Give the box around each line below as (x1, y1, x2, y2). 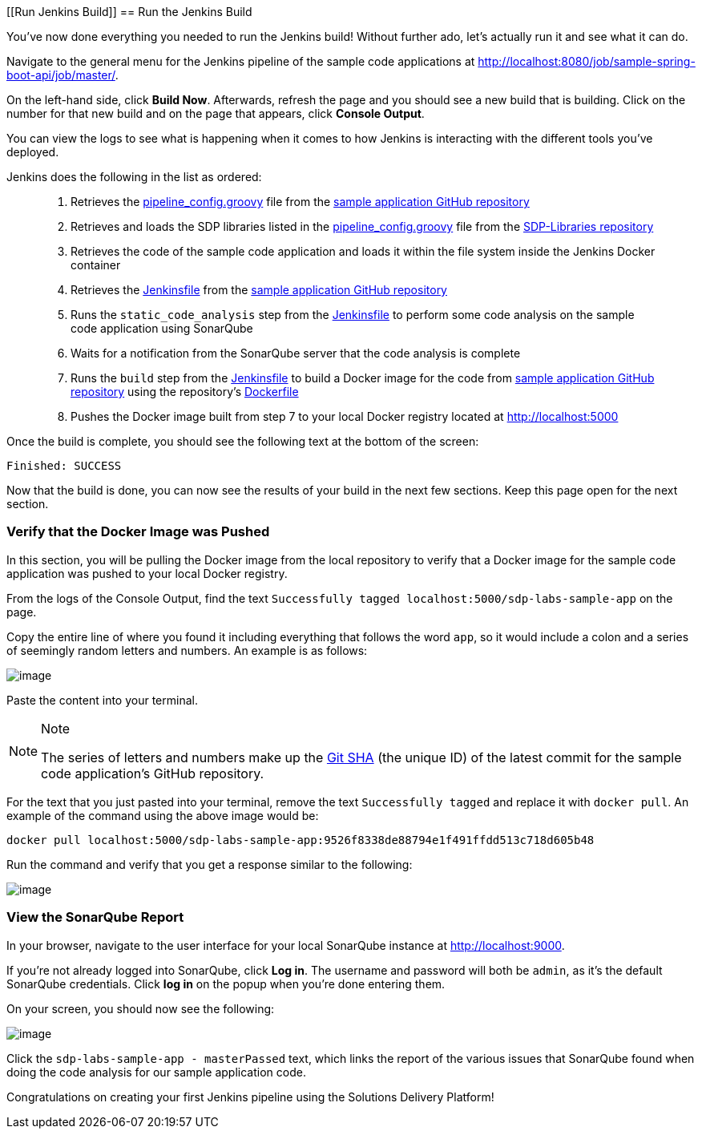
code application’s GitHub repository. (41, 765, 264, 782)
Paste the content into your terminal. (6, 693, 198, 707)
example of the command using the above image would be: (6, 808, 319, 822)
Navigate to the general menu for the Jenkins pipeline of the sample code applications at (6, 55, 475, 68)
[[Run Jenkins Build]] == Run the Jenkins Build (6, 5, 252, 18)
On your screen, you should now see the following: (6, 1001, 275, 1016)
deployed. (6, 145, 59, 159)
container (71, 258, 121, 272)
